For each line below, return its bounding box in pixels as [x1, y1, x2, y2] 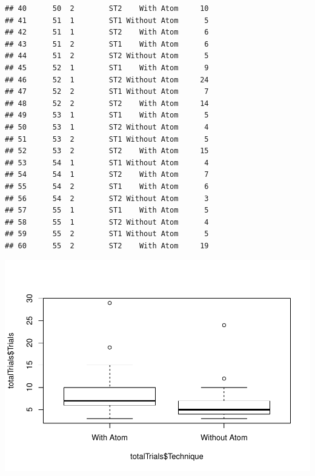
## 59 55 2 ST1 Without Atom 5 [5, 230, 209, 239]
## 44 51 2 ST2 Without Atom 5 [5, 51, 209, 61]
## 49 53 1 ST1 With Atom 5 [5, 111, 209, 120]
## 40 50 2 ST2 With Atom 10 [5, 4, 209, 13]
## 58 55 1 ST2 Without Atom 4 [5, 217, 209, 226]
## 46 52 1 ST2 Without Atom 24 [5, 75, 209, 84]
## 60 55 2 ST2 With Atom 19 [5, 241, 209, 250]
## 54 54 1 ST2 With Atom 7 [5, 170, 209, 179]
